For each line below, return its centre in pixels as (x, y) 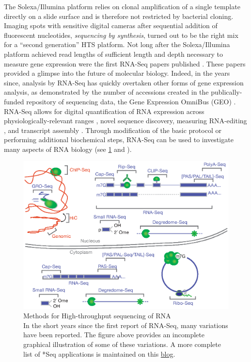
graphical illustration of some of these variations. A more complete (122, 344)
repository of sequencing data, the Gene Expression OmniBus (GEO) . (131, 101)
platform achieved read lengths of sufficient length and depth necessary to (113, 54)
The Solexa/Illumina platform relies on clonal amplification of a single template (122, 6)
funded (14, 101)
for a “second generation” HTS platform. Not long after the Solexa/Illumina (117, 44)
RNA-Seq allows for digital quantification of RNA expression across (104, 111)
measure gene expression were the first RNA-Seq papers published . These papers (125, 63)
